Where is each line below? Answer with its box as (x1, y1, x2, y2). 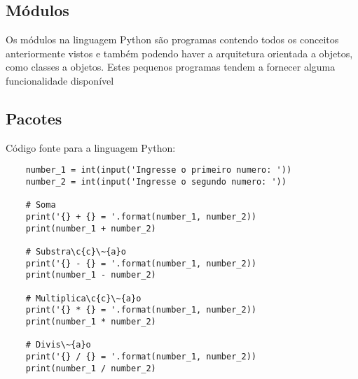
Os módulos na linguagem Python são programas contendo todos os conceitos (6, 32, 339, 47)
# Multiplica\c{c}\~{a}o (25, 293, 142, 303)
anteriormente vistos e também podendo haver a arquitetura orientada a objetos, (6, 45, 353, 60)
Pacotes (6, 107, 62, 129)
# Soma (25, 200, 56, 210)
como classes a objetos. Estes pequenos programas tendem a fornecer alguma (6, 59, 336, 74)
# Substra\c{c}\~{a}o (25, 246, 126, 257)
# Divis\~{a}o (25, 340, 91, 350)
